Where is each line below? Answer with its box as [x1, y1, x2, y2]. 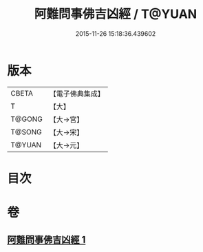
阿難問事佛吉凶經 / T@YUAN [34, 6, 197, 22]
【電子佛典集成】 [49, 89, 105, 98]
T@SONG [10, 127, 43, 136]
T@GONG [10, 114, 43, 124]
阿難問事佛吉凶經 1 [7, 234, 86, 246]
